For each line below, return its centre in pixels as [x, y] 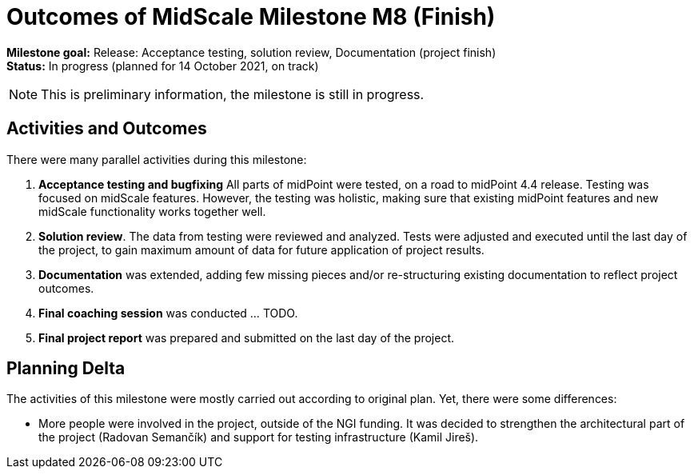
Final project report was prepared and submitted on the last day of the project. [247, 337]
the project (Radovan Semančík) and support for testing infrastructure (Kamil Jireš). [259, 437]
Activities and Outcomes [107, 129]
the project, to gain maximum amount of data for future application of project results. [261, 249]
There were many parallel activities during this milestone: [157, 159]
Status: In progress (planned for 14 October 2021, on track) [163, 66]
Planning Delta [66, 369]
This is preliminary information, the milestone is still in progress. [233, 94]
